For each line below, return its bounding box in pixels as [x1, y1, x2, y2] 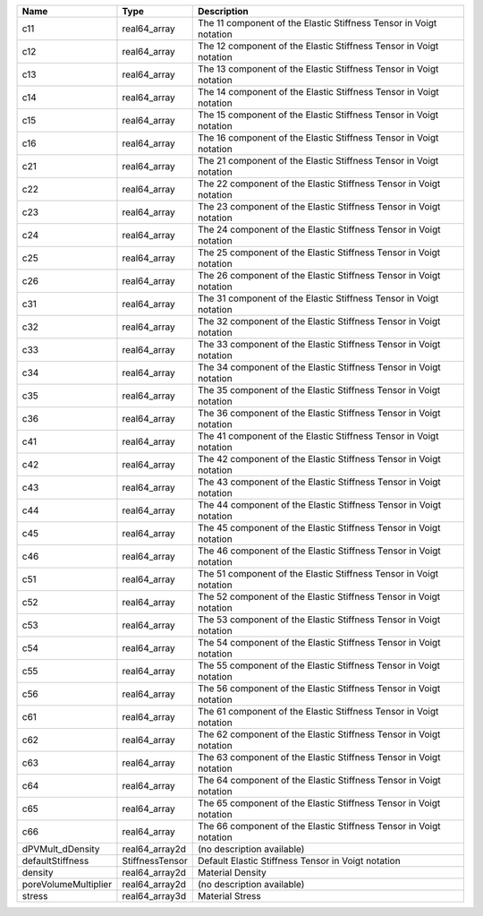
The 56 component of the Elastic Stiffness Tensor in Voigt [197, 682, 441, 694]
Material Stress [197, 890, 261, 902]
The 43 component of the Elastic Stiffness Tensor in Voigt [197, 475, 442, 488]
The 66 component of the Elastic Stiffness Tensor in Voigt [197, 820, 441, 832]
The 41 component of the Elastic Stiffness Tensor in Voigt [197, 430, 439, 442]
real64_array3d [122, 890, 187, 902]
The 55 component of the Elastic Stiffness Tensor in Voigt [197, 659, 441, 672]
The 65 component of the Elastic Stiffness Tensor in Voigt [197, 797, 441, 809]
